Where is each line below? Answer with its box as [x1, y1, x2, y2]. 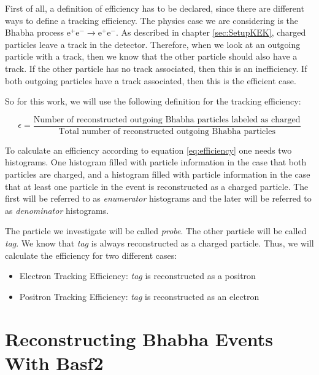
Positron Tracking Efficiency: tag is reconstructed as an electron [19, 290, 259, 302]
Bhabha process [5, 26, 64, 39]
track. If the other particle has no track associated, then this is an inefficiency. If [5, 61, 307, 74]
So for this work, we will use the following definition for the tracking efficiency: [5, 95, 301, 108]
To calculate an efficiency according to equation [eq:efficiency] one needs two [5, 143, 292, 156]
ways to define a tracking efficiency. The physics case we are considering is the [5, 14, 299, 26]
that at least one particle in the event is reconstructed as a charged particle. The [5, 180, 309, 192]
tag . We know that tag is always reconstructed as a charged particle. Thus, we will [5, 236, 314, 249]
